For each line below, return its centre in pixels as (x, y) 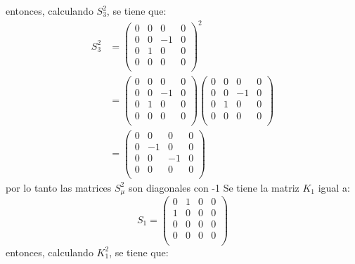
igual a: (334, 187)
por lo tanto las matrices (59, 187)
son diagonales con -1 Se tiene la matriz (214, 187)
